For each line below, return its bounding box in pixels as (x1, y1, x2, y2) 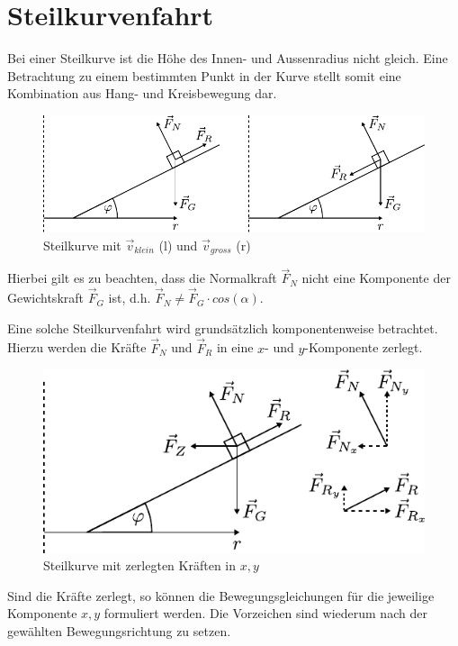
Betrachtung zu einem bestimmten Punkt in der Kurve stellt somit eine (7, 66, 401, 85)
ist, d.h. (108, 288, 151, 307)
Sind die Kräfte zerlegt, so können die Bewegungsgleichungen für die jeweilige (7, 586, 435, 605)
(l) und (158, 235, 198, 254)
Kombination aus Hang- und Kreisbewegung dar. (7, 84, 277, 103)
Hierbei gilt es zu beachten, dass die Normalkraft (7, 268, 277, 287)
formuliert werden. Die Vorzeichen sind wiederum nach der (103, 604, 427, 623)
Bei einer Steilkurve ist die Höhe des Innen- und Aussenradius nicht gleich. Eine (7, 49, 448, 68)
